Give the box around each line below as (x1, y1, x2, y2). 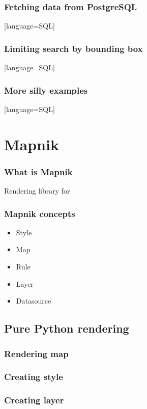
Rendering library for (4, 185, 70, 196)
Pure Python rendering (4, 320, 129, 336)
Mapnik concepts (4, 207, 75, 220)
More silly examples (4, 84, 88, 96)
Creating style (4, 370, 63, 383)
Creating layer (4, 394, 64, 406)
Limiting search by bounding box (4, 42, 143, 54)
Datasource (16, 295, 51, 306)
